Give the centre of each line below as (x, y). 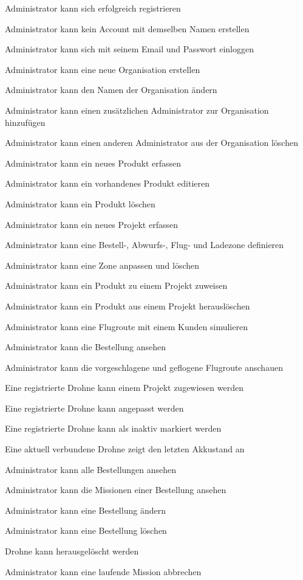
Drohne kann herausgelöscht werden (72, 551)
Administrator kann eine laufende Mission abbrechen (103, 571)
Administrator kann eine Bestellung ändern (85, 510)
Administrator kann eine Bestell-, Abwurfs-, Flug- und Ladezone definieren (145, 245)
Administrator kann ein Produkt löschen (80, 203)
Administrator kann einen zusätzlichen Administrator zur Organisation (137, 110)
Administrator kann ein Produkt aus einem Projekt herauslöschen (128, 306)
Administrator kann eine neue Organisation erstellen (103, 69)
